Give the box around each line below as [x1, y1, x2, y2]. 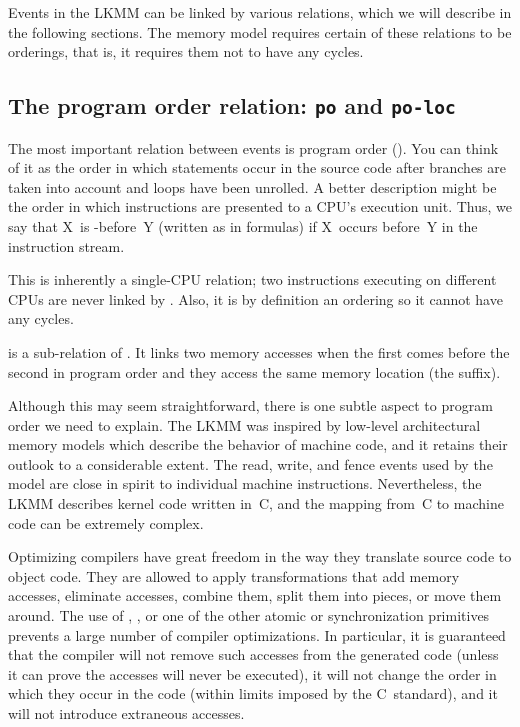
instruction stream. [8, 235, 125, 256]
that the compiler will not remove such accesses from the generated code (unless [8, 644, 499, 665]
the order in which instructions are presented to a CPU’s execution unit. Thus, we [8, 196, 512, 217]
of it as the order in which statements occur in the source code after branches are [8, 157, 506, 178]
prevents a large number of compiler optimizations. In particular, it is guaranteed [8, 624, 506, 645]
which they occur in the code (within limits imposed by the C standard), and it [8, 683, 498, 704]
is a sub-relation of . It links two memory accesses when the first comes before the [8, 341, 510, 362]
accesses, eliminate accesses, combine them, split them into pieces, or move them [8, 585, 502, 606]
